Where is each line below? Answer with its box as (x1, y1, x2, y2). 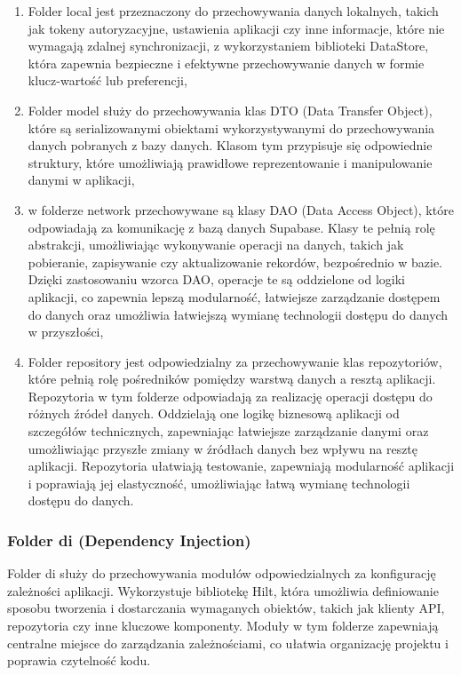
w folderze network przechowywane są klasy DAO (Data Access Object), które (28, 200, 454, 218)
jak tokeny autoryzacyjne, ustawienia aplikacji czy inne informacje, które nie (28, 19, 445, 37)
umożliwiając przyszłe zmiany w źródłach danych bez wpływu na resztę (28, 439, 418, 457)
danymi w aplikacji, (28, 171, 135, 189)
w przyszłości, (28, 322, 104, 341)
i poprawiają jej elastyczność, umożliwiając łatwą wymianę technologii (28, 473, 410, 492)
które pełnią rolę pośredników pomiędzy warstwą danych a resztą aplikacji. (28, 369, 436, 388)
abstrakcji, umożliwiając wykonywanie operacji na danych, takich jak (28, 235, 404, 254)
